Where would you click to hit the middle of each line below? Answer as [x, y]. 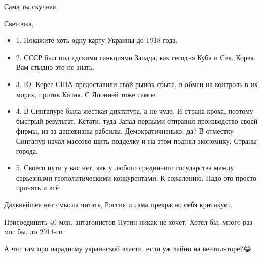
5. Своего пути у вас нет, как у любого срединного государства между [125, 168]
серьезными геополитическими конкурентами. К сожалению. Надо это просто [136, 177]
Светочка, [19, 23]
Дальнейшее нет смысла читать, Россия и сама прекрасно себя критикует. [118, 204]
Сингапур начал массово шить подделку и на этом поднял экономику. [124, 140]
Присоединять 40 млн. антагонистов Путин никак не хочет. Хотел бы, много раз [128, 221]
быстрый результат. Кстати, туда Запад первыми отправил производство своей [137, 121]
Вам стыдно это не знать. [55, 67]
